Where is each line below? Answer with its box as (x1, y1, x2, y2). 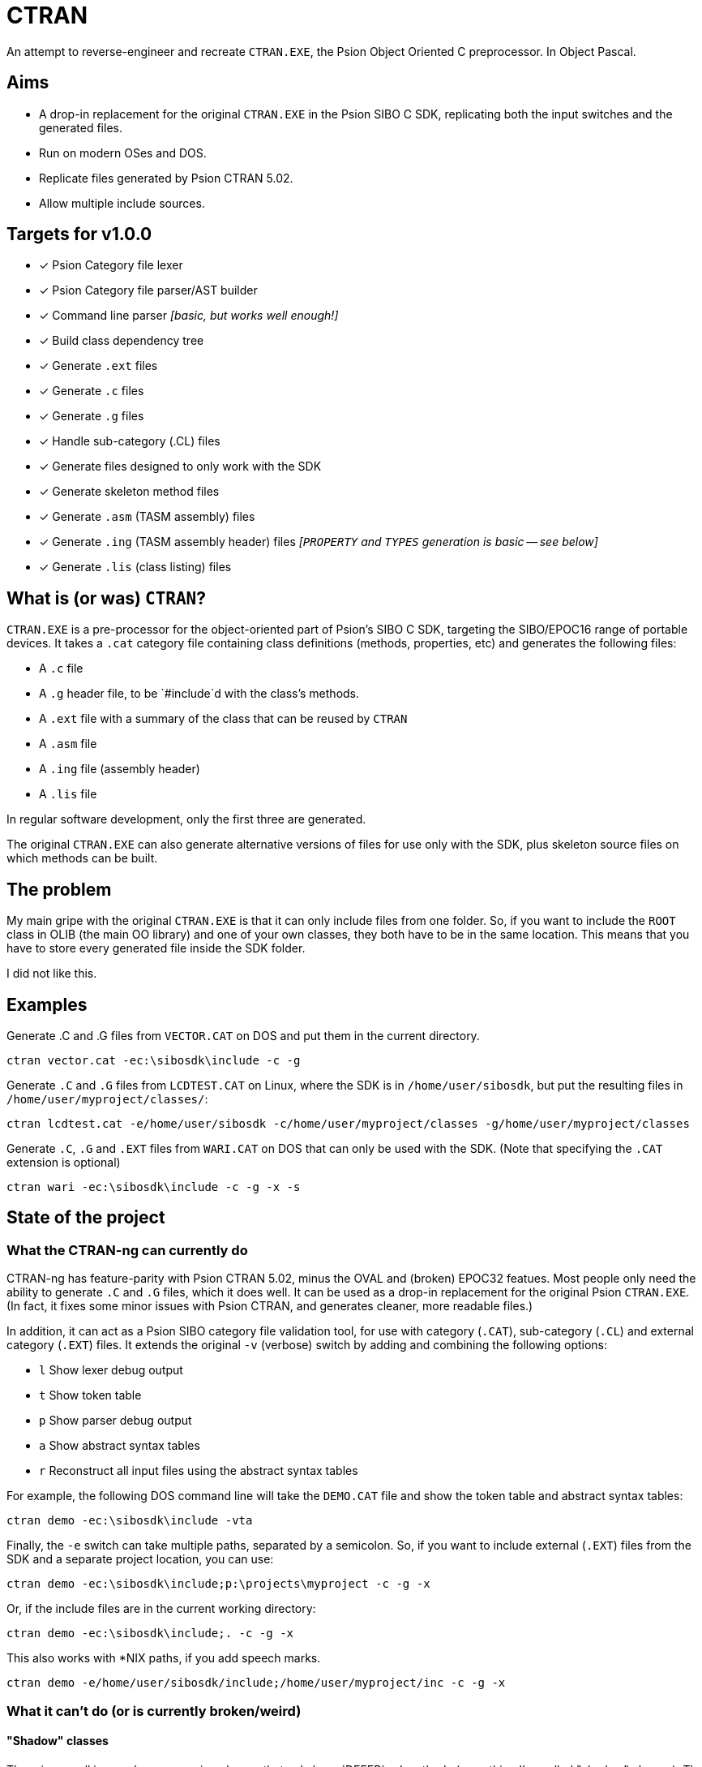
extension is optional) (6, 1154, 121, 1169)
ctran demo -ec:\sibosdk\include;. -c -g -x (6, 1627, 294, 1640)
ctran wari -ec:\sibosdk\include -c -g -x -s (6, 1180, 301, 1193)
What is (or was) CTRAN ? (6, 587, 206, 608)
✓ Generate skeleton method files (39, 484, 220, 499)
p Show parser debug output (39, 1413, 192, 1428)
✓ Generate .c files (39, 384, 144, 398)
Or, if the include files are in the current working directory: (6, 1601, 316, 1616)
